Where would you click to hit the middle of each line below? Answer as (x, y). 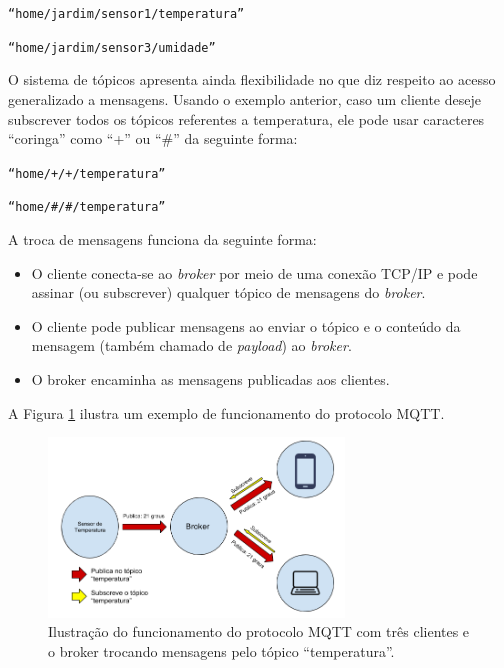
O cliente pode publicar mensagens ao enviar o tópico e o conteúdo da (246, 325)
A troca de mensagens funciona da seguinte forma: (162, 239)
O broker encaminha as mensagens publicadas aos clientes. (210, 378)
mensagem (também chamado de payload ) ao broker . (191, 345)
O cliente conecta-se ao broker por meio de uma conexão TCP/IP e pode (254, 272)
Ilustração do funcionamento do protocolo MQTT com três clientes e (259, 631)
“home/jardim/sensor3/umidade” (112, 47)
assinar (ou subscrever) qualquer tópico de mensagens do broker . (228, 292)
